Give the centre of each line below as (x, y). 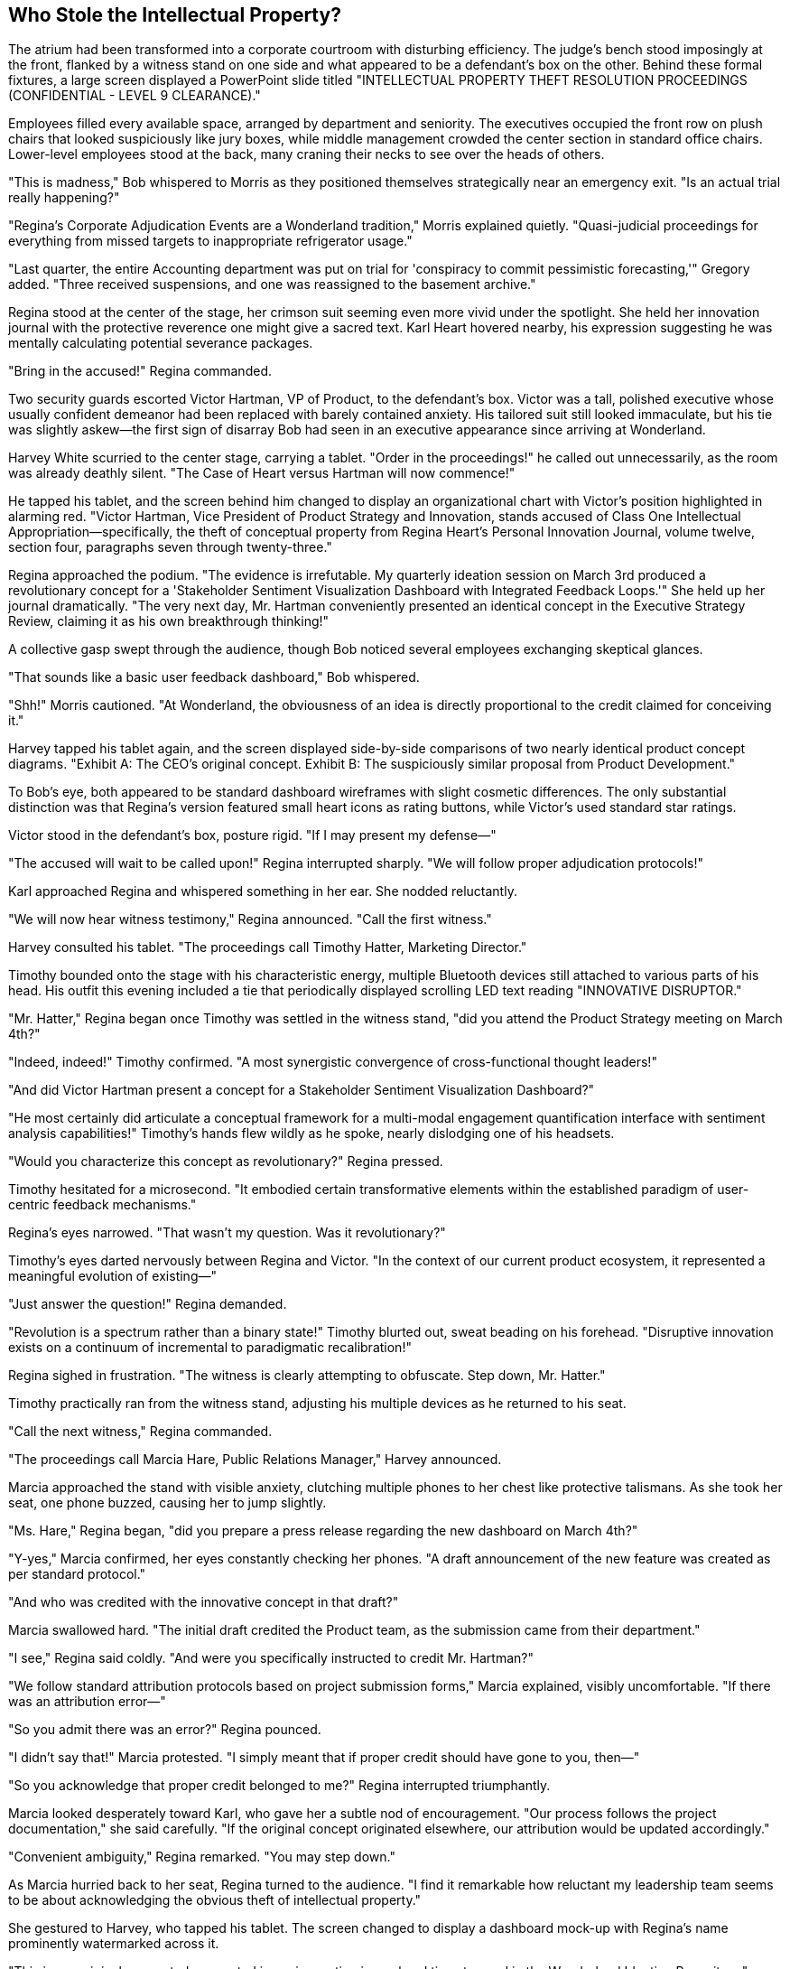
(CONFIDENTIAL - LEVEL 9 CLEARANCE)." (135, 96)
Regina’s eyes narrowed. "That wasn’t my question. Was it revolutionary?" (227, 1233)
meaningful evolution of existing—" (112, 1276)
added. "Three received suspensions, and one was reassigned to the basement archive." (272, 285)
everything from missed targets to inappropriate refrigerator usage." (210, 241)
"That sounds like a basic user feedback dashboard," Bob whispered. (214, 677)
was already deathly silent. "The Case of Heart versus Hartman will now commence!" (262, 473)
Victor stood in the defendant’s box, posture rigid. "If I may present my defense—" (252, 835)
